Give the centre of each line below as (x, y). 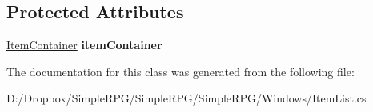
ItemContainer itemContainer (84, 45)
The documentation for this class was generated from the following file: (180, 71)
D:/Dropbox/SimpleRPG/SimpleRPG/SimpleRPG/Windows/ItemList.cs (186, 98)
